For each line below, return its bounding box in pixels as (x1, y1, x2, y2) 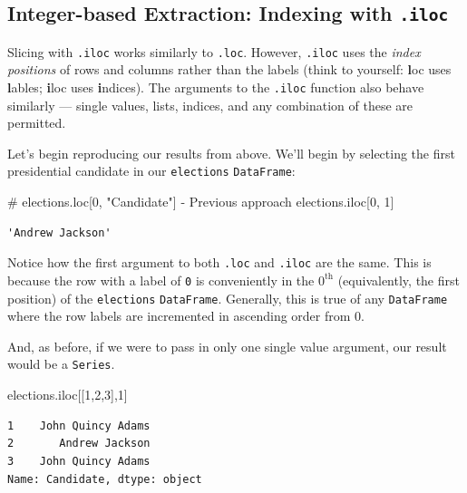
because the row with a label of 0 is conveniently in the (7, 270, 315, 289)
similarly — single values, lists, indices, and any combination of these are (7, 95, 413, 114)
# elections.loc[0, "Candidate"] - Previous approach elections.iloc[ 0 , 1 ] (7, 192, 394, 211)
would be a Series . (7, 354, 115, 373)
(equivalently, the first (337, 270, 460, 289)
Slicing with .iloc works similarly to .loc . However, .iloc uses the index (7, 42, 421, 61)
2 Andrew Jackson (7, 437, 151, 450)
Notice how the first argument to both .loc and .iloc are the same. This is (7, 253, 432, 272)
